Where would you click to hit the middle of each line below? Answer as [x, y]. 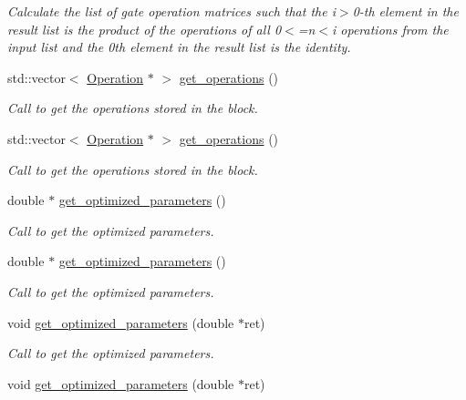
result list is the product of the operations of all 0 [145, 29]
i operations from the [390, 29]
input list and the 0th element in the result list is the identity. [179, 47]
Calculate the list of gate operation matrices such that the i [171, 11]
